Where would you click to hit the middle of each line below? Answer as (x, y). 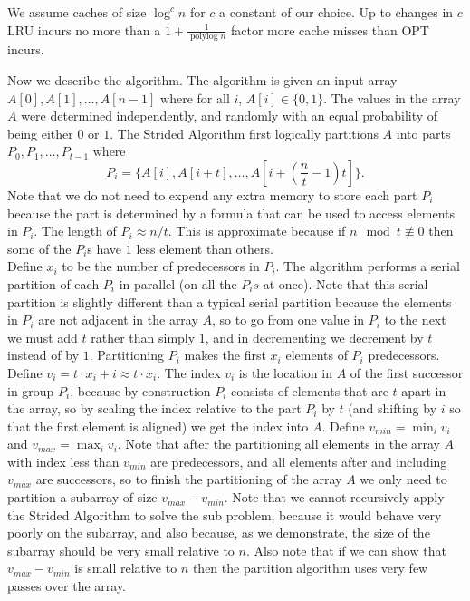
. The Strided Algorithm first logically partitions (244, 133)
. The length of (75, 231)
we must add (43, 337)
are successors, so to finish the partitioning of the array (189, 479)
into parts (423, 133)
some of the (39, 248)
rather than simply (143, 337)
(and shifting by (393, 408)
